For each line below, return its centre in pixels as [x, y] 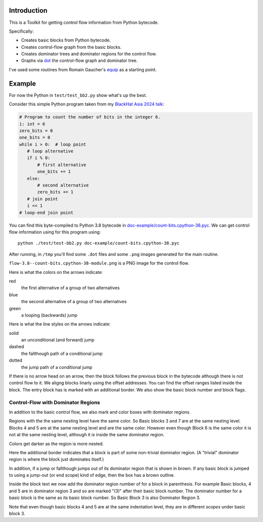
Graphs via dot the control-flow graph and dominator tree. [79, 60]
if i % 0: [39, 158]
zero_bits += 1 [55, 192]
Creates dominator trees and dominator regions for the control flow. [89, 54]
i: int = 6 [32, 124]
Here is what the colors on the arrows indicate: [56, 272]
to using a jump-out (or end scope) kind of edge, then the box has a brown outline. [92, 475]
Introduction [28, 10]
